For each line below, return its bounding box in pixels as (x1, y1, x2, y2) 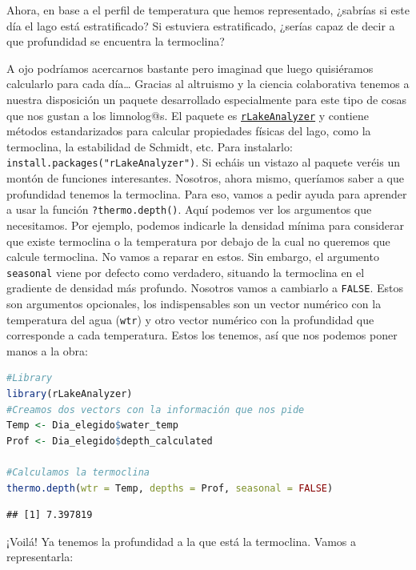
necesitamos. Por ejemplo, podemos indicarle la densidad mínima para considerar (6, 216, 404, 233)
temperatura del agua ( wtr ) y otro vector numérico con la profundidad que (6, 311, 374, 327)
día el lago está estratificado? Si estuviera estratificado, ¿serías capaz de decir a (6, 17, 395, 34)
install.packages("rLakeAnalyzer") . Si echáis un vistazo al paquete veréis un (6, 154, 401, 171)
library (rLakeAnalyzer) (6, 388, 133, 400)
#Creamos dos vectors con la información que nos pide (6, 403, 305, 415)
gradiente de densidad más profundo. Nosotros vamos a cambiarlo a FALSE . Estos (6, 279, 403, 296)
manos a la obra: (6, 342, 89, 359)
